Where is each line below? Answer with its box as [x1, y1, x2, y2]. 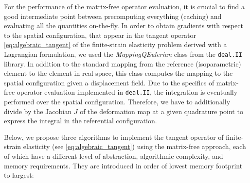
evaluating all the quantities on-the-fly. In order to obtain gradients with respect [4, 20, 243, 31]
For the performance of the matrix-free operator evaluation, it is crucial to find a [4, 1, 245, 11]
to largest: [4, 170, 34, 180]
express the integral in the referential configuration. [4, 116, 157, 126]
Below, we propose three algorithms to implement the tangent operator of [4, 132, 224, 142]
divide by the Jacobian [4, 106, 72, 116]
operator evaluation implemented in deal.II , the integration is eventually [17, 87, 238, 97]
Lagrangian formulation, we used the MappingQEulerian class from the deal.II [4, 49, 242, 59]
